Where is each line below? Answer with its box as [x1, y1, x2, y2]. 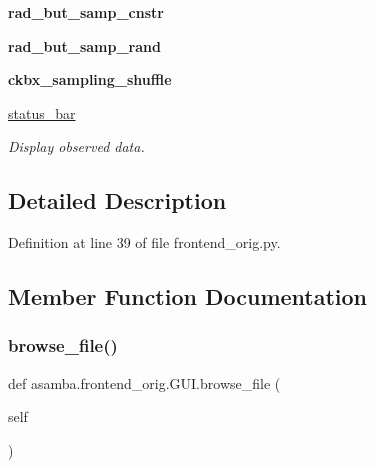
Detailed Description [8, 185, 227, 216]
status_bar [8, 102, 76, 123]
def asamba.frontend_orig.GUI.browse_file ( [8, 372, 281, 393]
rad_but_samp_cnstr [8, 2, 164, 22]
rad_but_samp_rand [8, 35, 161, 56]
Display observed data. [8, 136, 145, 157]
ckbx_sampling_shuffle [8, 69, 172, 90]
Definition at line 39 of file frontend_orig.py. [8, 232, 281, 253]
